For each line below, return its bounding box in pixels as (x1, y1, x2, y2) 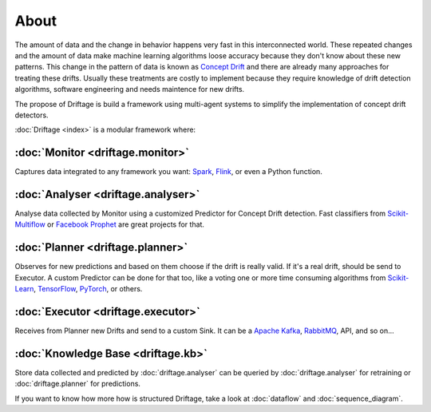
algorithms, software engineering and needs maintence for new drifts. (14, 85, 245, 94)
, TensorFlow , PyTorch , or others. (33, 284, 143, 294)
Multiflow (14, 220, 45, 229)
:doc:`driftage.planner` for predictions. (14, 379, 141, 389)
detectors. (14, 110, 49, 120)
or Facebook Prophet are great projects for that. (46, 220, 205, 229)
